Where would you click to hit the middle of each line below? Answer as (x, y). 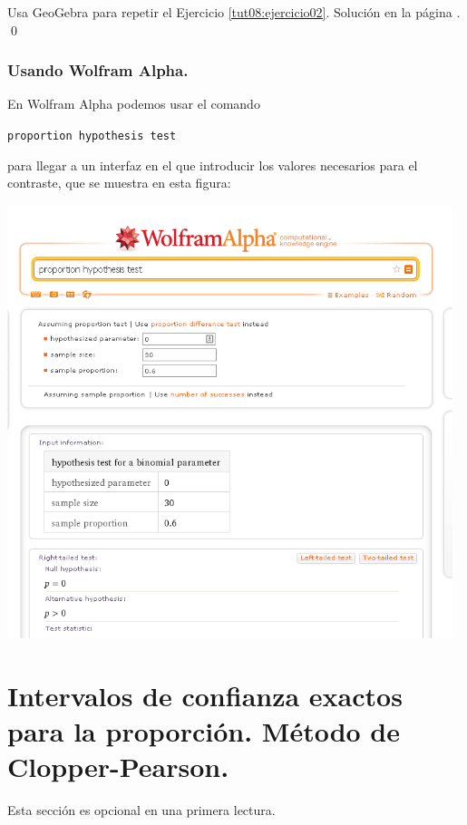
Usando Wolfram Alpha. (98, 70)
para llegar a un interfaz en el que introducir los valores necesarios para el (213, 165)
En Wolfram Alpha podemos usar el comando (134, 104)
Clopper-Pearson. (118, 767)
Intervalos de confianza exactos (205, 695)
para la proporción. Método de (204, 730)
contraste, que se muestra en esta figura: (119, 183)
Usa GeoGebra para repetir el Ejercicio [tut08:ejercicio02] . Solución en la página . (234, 12)
